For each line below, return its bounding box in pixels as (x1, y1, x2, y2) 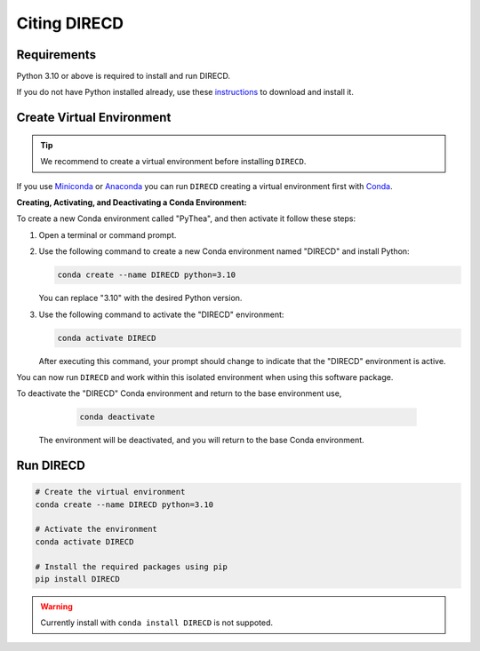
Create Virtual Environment (16, 110, 172, 125)
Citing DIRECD (16, 13, 124, 33)
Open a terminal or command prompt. (38, 229, 177, 240)
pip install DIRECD (35, 574, 120, 584)
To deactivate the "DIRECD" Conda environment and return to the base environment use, (16, 388, 342, 399)
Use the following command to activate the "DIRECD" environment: (38, 309, 284, 320)
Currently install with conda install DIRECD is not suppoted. (40, 617, 274, 628)
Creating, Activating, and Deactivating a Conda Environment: (16, 197, 247, 208)
